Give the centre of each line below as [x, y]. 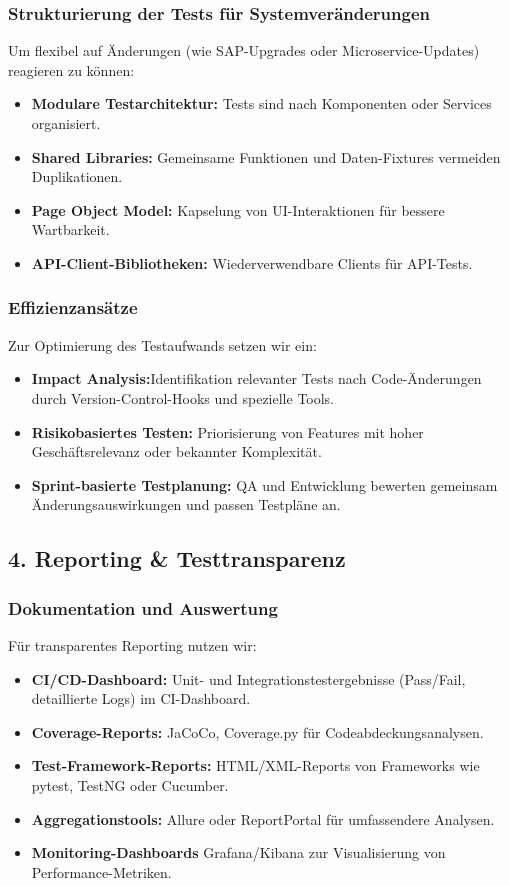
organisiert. [66, 123]
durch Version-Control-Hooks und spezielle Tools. [183, 397]
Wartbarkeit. [70, 229]
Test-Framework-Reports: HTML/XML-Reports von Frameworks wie [255, 765]
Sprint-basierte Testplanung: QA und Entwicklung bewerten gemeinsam [264, 484]
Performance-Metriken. [101, 871]
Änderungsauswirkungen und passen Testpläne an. [186, 504]
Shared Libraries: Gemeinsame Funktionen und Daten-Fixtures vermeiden [266, 156]
